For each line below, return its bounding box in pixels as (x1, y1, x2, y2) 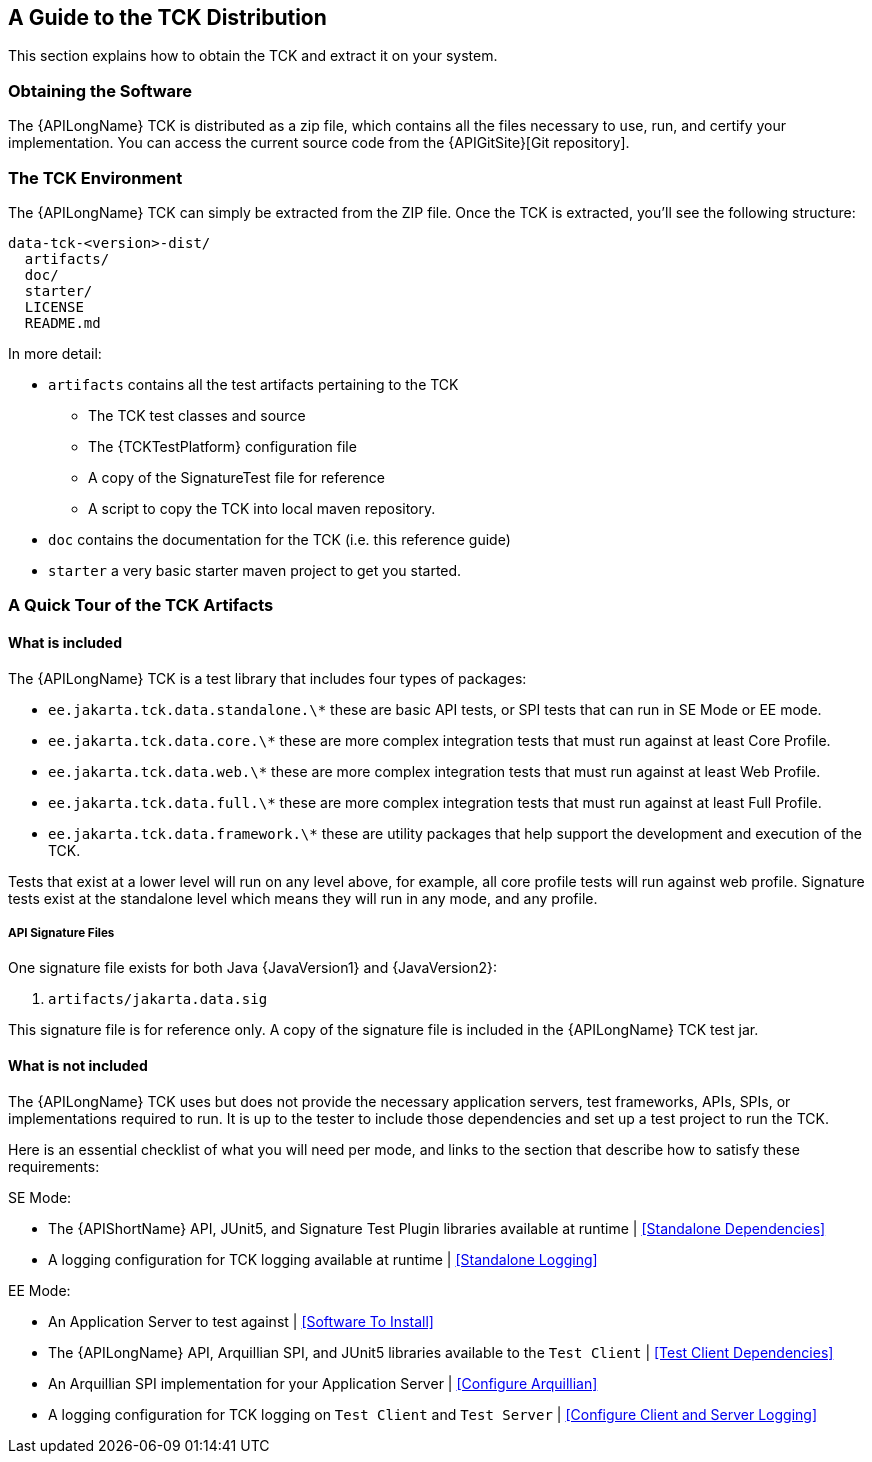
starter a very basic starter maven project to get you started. (48, 561, 462, 579)
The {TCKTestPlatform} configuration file (88, 437, 357, 455)
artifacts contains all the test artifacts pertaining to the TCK (48, 375, 459, 393)
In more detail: (8, 344, 102, 362)
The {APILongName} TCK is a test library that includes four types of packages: (8, 669, 527, 687)
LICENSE (24, 298, 84, 315)
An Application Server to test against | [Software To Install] (48, 1312, 434, 1330)
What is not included (8, 1056, 148, 1074)
